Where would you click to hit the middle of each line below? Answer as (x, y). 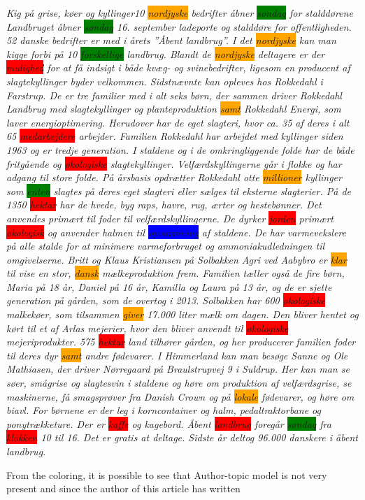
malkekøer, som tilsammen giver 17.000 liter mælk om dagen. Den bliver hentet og (182, 314)
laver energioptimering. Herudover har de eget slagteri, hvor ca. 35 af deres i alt (178, 122)
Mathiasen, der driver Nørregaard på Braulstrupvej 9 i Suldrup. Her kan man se (178, 369)
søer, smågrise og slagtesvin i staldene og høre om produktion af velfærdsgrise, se (179, 383)
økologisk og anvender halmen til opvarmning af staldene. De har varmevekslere (176, 232)
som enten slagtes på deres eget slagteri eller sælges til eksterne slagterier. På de (179, 191)
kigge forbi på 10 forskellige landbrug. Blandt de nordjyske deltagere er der (166, 53)
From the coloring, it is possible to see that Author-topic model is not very (167, 474)
